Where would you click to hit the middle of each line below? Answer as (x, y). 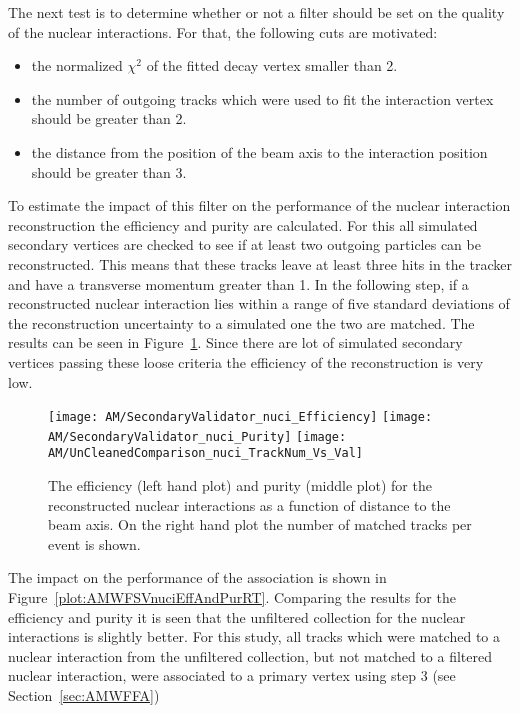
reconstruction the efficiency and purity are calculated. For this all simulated (243, 224)
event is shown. (94, 543)
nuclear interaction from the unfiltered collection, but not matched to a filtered (250, 655)
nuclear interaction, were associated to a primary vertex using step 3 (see (232, 675)
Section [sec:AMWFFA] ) (84, 695)
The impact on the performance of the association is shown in (197, 577)
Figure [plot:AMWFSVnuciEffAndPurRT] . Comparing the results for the (232, 597)
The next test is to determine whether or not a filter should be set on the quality (256, 12)
